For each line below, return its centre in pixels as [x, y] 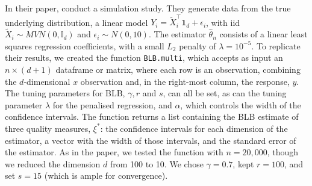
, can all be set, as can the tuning [225, 93]
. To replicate [276, 45]
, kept [243, 163]
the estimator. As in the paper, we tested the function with [114, 152]
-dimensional [47, 81]
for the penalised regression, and [112, 104]
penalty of [198, 45]
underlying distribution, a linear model [76, 22]
